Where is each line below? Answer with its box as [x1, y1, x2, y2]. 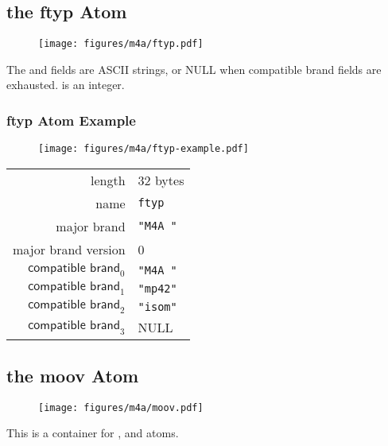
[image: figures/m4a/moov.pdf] [38, 401, 204, 413]
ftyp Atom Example [6, 110, 136, 130]
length [91, 170, 126, 189]
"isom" [138, 300, 177, 313]
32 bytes [138, 170, 184, 189]
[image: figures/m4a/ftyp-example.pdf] [38, 143, 249, 155]
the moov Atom [6, 363, 139, 387]
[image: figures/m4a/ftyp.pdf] [38, 38, 204, 50]
